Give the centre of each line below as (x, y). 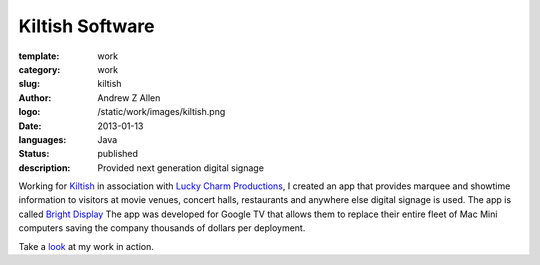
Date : (30, 126)
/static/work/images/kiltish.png (161, 112)
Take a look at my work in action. (86, 246)
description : (44, 167)
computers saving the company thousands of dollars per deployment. (162, 228)
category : (39, 69)
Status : (34, 154)
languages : (42, 139)
